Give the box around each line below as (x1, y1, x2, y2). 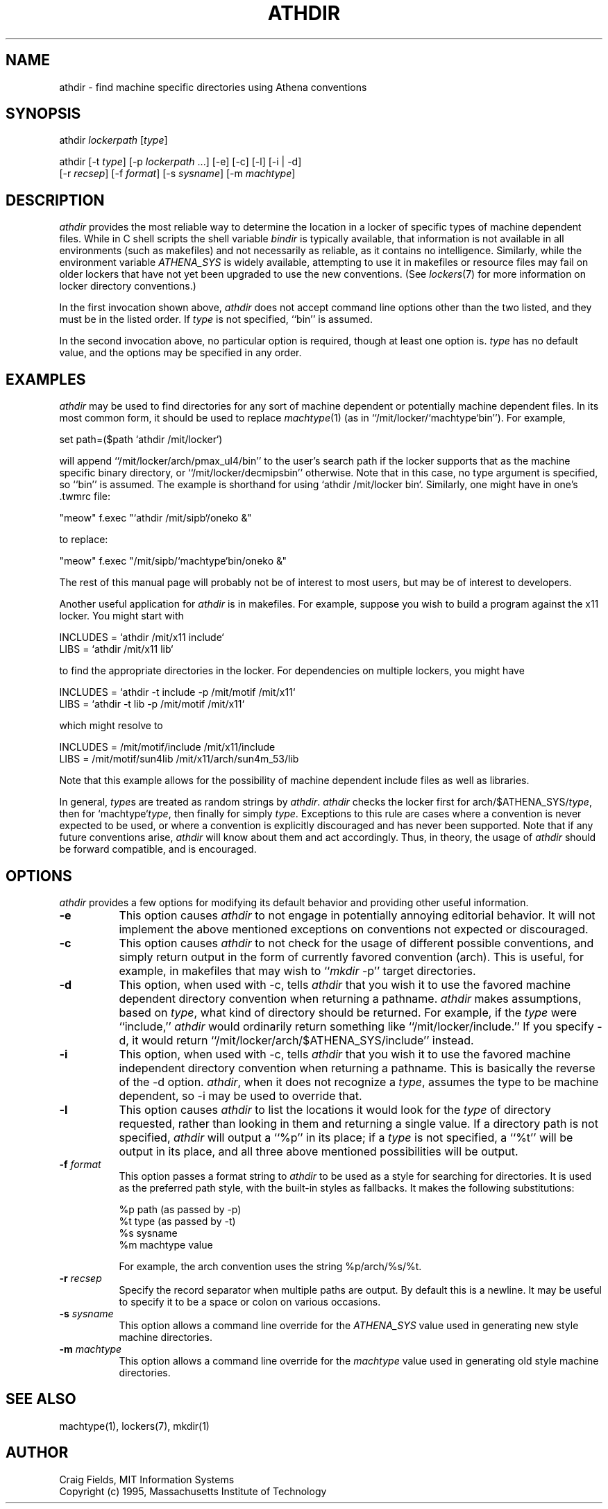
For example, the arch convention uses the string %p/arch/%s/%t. (119, 1260, 422, 1272)
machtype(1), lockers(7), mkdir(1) (59, 1419, 210, 1432)
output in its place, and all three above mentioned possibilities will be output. (119, 1144, 518, 1158)
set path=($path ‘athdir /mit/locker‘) (59, 433, 223, 446)
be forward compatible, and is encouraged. (59, 843, 257, 856)
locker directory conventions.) (59, 280, 196, 292)
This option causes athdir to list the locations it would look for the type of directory (119, 1102, 551, 1117)
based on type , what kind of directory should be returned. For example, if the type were (119, 1005, 577, 1019)
